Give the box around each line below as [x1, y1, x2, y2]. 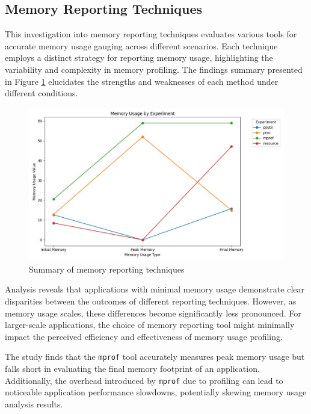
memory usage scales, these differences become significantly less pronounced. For [5, 306, 301, 319]
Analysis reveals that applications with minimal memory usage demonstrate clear [5, 283, 304, 295]
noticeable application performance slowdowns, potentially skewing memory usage [5, 386, 307, 398]
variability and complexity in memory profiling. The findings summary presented [5, 63, 303, 75]
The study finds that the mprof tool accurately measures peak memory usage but [5, 350, 305, 363]
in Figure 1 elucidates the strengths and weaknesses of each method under [5, 75, 279, 87]
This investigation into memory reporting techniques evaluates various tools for [5, 28, 297, 40]
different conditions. [5, 87, 78, 99]
